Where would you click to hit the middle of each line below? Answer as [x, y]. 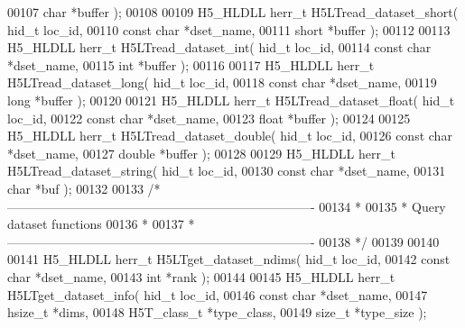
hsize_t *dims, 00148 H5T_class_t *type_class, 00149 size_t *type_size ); [217, 312]
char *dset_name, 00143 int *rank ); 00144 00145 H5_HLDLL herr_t [201, 276]
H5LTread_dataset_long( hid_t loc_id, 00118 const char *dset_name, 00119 [222, 82]
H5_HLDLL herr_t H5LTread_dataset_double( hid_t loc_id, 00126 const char [230, 136]
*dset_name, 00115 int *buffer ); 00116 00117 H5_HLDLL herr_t [191, 64]
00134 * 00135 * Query [382, 206]
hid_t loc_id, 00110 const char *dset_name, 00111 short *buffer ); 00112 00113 [229, 29]
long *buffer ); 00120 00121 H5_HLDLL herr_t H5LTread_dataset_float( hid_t [231, 100]
